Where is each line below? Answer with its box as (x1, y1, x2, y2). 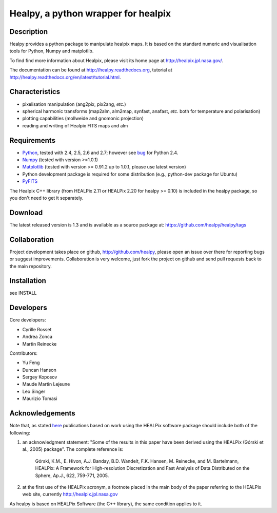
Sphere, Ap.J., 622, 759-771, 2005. (35, 472, 109, 479)
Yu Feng (22, 359, 40, 366)
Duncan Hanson (22, 367, 56, 373)
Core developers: (9, 317, 46, 323)
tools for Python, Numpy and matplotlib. (9, 48, 94, 54)
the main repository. (9, 263, 52, 269)
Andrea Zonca (22, 334, 53, 340)
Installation (9, 276, 46, 285)
